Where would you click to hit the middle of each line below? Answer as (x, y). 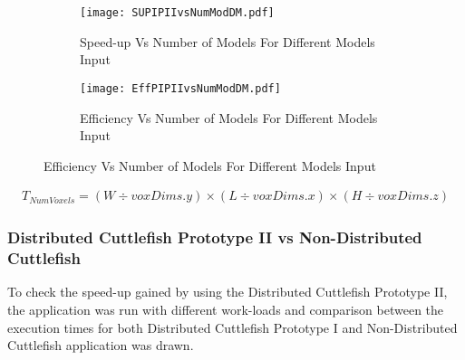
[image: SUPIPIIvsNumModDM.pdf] (177, 13)
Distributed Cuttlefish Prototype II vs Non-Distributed (215, 237)
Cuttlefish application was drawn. (101, 345)
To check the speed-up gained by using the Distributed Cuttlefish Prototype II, (228, 292)
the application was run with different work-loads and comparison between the (226, 310)
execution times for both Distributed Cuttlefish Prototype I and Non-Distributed (232, 327)
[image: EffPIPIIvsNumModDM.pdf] (180, 88)
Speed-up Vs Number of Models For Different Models (228, 41)
